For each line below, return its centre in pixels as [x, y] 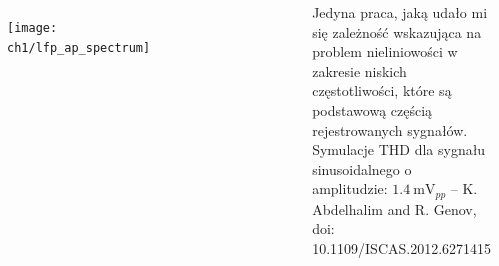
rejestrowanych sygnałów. [390, 129]
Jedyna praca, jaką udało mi [400, 12]
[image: [32, 28]
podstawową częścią [372, 109]
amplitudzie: [350, 188]
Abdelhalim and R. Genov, [394, 208]
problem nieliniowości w [385, 51]
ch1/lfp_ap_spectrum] [79, 47]
